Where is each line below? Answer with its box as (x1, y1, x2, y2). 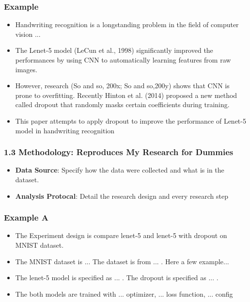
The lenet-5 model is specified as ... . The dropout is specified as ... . (15, 272, 219, 283)
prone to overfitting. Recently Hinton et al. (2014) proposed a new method (15, 90, 237, 100)
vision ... (15, 29, 41, 39)
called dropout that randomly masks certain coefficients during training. (15, 99, 230, 110)
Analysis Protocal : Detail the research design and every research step (15, 191, 229, 201)
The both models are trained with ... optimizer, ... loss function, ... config (15, 288, 233, 299)
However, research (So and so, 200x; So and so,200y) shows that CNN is (15, 80, 230, 91)
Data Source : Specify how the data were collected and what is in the (15, 165, 224, 175)
